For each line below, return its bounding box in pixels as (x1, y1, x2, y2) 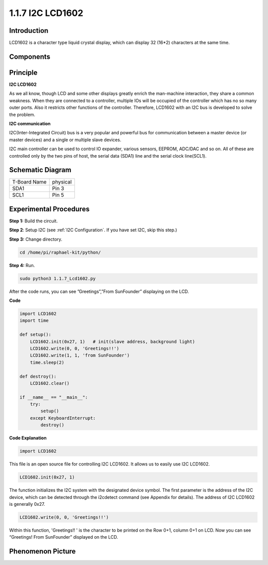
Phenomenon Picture (9, 547, 76, 556)
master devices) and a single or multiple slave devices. (9, 137, 122, 143)
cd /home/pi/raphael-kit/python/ (19, 249, 101, 255)
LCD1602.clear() (30, 380, 69, 386)
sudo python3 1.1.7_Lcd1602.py (19, 276, 96, 281)
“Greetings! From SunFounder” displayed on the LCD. (9, 534, 119, 540)
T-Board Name (12, 179, 47, 186)
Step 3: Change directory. (9, 236, 63, 242)
